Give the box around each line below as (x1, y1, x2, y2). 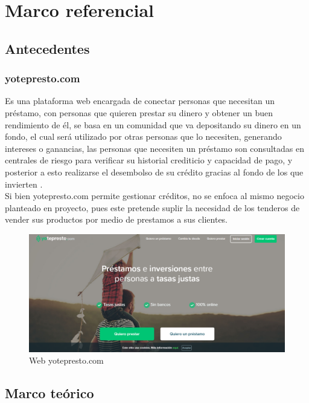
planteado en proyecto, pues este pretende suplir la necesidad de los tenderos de (5, 201, 300, 214)
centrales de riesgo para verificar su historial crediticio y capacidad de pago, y (5, 154, 293, 166)
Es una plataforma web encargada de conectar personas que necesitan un (5, 94, 275, 107)
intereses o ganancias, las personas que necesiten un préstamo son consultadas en (5, 142, 304, 154)
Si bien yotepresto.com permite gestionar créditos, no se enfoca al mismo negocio (5, 189, 304, 202)
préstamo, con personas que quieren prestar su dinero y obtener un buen (5, 106, 273, 119)
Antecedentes (5, 39, 90, 57)
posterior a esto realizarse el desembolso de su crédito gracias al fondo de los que (5, 165, 304, 178)
